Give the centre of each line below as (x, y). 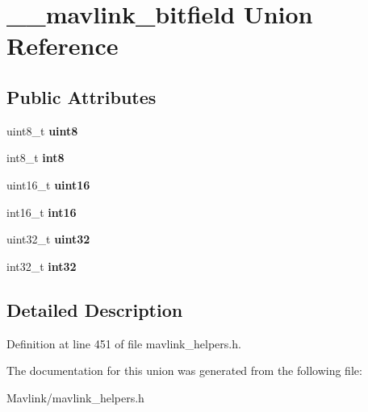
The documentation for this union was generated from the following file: (184, 370)
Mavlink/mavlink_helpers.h (75, 397)
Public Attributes (82, 96)
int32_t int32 (42, 266)
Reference (63, 46)
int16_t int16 (42, 212)
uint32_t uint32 (48, 239)
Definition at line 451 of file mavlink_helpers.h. (124, 343)
